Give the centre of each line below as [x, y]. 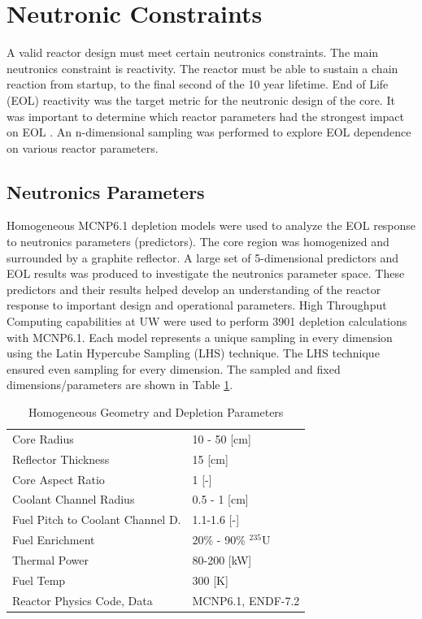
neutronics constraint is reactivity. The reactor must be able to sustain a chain [202, 68]
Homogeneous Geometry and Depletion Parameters [156, 412]
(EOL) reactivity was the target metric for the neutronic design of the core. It [201, 100]
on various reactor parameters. [83, 147]
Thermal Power [50, 559]
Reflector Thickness [61, 459]
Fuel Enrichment [54, 540]
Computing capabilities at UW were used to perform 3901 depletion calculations [207, 321]
